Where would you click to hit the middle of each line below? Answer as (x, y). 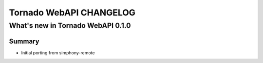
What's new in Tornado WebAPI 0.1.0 (70, 25)
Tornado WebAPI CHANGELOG (72, 13)
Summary (24, 41)
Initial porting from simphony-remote (58, 52)
